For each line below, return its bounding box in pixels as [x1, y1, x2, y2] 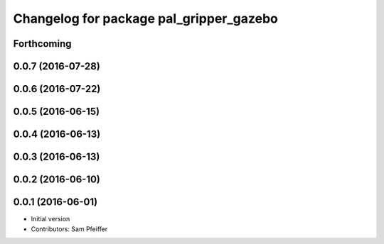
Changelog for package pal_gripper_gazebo [13, 11, 279, 26]
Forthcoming [13, 38, 72, 50]
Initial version [31, 215, 70, 223]
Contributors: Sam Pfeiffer [31, 224, 108, 233]
